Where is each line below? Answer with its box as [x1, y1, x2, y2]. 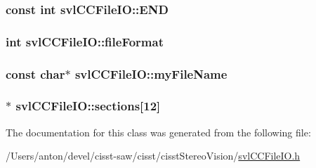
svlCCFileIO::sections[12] [15, 97, 161, 115]
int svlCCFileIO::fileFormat [6, 32, 164, 50]
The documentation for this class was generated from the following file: [6, 124, 311, 139]
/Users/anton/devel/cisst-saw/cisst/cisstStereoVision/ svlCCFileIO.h [6, 148, 301, 163]
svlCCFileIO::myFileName [74, 65, 228, 82]
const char [6, 65, 65, 82]
